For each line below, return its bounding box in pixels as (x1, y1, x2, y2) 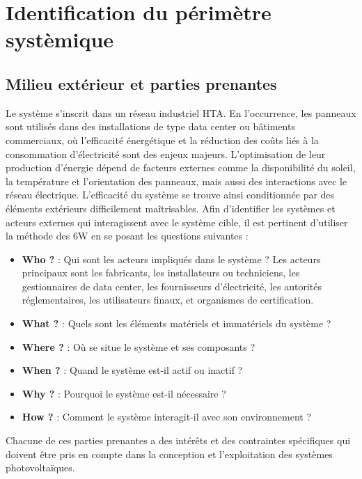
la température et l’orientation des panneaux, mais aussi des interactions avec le (6, 173, 347, 188)
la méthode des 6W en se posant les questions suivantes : (6, 228, 249, 243)
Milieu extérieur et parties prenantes (6, 72, 277, 94)
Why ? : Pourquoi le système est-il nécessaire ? (22, 386, 226, 400)
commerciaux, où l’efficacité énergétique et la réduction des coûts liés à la (6, 132, 319, 147)
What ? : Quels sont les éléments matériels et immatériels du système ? (22, 316, 331, 331)
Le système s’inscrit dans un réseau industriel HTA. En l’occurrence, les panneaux (6, 105, 356, 120)
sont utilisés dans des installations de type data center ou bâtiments (6, 119, 295, 134)
